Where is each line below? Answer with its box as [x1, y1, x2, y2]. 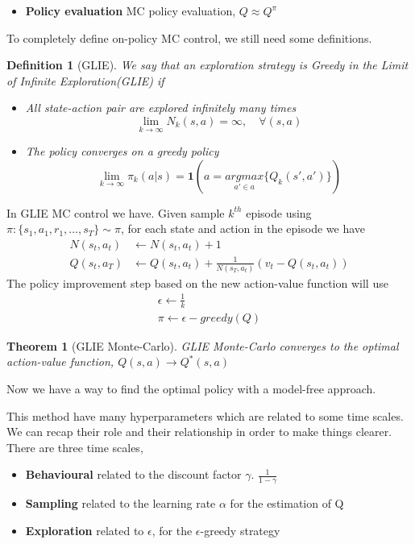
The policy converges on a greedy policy [25, 143, 219, 160]
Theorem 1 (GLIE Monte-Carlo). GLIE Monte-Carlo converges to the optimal [6, 337, 399, 354]
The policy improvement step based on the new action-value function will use [6, 274, 388, 291]
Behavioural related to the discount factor [25, 466, 242, 483]
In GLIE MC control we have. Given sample [6, 204, 225, 221]
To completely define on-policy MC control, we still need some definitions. [6, 29, 372, 46]
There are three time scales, [6, 438, 143, 455]
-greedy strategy [200, 521, 280, 538]
